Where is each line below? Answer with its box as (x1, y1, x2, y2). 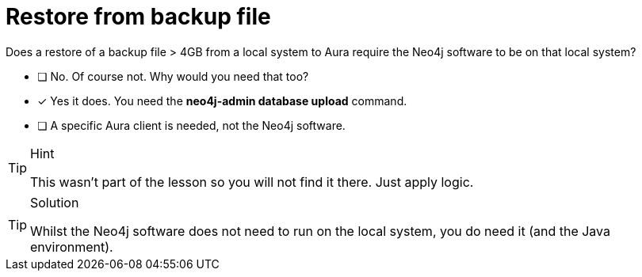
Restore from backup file (6, 3, 271, 30)
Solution (30, 194, 79, 211)
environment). (30, 238, 113, 255)
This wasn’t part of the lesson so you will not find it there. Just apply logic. (30, 173, 474, 190)
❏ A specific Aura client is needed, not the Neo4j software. (37, 118, 346, 132)
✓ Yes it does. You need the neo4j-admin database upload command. (37, 93, 407, 108)
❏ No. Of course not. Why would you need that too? (37, 69, 309, 83)
